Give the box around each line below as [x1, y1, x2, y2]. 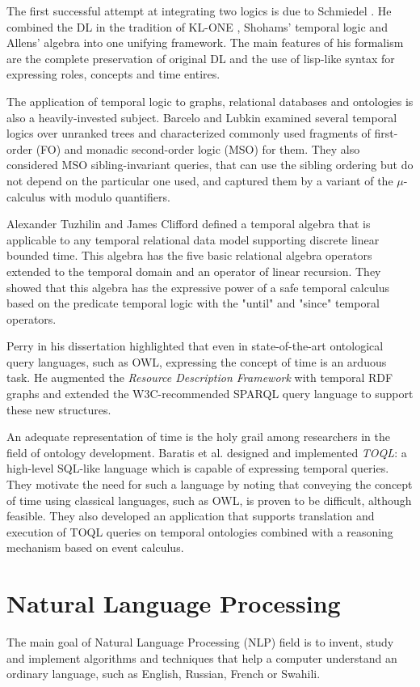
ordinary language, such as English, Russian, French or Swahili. [6, 665, 321, 682]
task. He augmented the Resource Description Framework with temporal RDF [6, 369, 393, 386]
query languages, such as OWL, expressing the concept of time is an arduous [6, 353, 387, 370]
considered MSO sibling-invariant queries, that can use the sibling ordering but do [6, 156, 414, 173]
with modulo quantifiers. [48, 188, 170, 205]
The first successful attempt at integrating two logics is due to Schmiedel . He [6, 2, 392, 19]
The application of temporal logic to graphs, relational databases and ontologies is [6, 92, 414, 109]
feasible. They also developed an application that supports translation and [6, 507, 375, 524]
